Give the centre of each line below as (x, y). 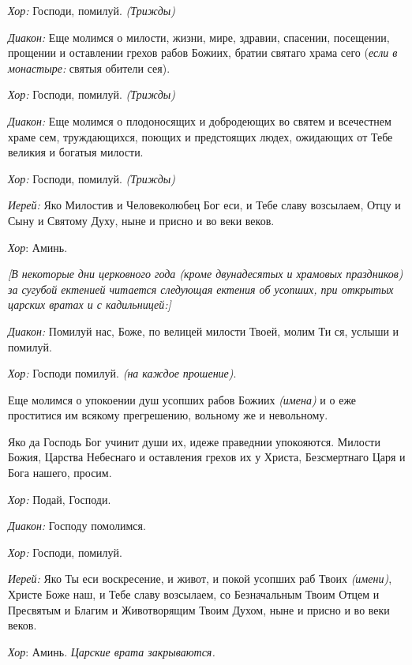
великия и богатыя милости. (76, 152)
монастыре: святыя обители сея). (89, 68)
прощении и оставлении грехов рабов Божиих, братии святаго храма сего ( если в (203, 53)
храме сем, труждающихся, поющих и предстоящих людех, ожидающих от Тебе (200, 136)
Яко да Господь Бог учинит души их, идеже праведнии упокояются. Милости (194, 441)
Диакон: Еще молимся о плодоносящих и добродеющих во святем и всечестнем (200, 120)
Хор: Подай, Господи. (60, 499)
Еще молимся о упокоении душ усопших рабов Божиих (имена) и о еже (182, 399)
